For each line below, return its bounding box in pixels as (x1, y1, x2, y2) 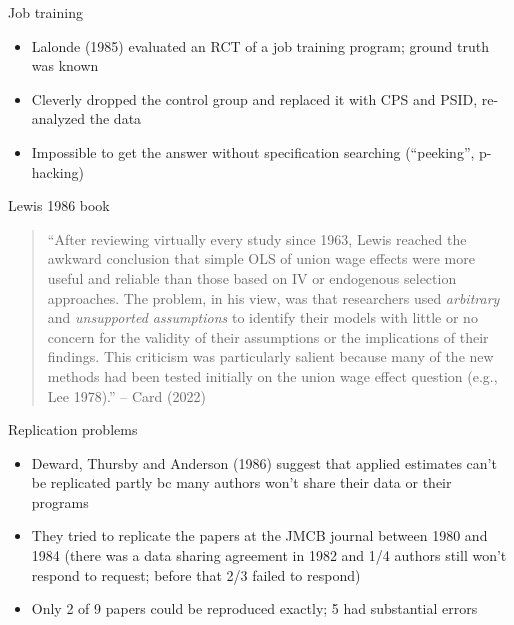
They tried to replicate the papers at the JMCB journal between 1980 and (31, 525, 488, 546)
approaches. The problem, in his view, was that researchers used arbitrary (47, 287, 500, 308)
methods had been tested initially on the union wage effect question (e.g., (47, 365, 498, 386)
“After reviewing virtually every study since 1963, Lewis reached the (47, 228, 467, 249)
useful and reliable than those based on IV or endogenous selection (47, 267, 457, 288)
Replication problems (8, 419, 138, 440)
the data (89, 108, 142, 129)
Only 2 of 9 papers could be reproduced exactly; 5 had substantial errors (31, 598, 478, 619)
